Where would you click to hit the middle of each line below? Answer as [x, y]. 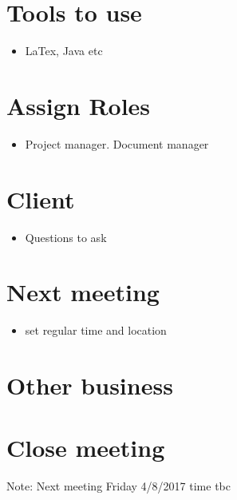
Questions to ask [66, 237]
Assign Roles [79, 105]
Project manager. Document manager [117, 143]
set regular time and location [96, 330]
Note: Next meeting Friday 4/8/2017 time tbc [118, 486]
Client [41, 198]
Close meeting [86, 448]
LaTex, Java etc [64, 51]
